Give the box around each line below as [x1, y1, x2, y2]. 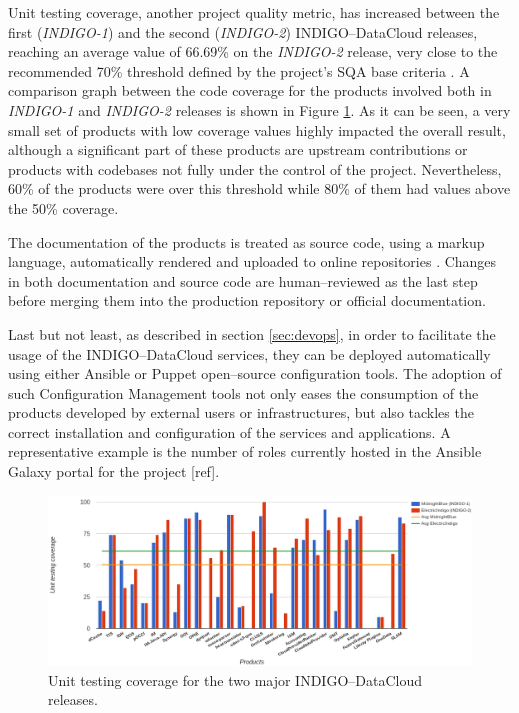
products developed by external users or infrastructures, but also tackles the [8, 402, 474, 423]
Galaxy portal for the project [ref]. [8, 461, 220, 482]
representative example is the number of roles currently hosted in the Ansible [8, 441, 482, 462]
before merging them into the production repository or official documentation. [8, 290, 486, 311]
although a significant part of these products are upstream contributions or [8, 139, 468, 160]
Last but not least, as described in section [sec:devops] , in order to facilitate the [8, 323, 496, 344]
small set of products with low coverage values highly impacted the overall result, [8, 119, 506, 140]
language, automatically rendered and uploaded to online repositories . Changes [8, 251, 497, 272]
